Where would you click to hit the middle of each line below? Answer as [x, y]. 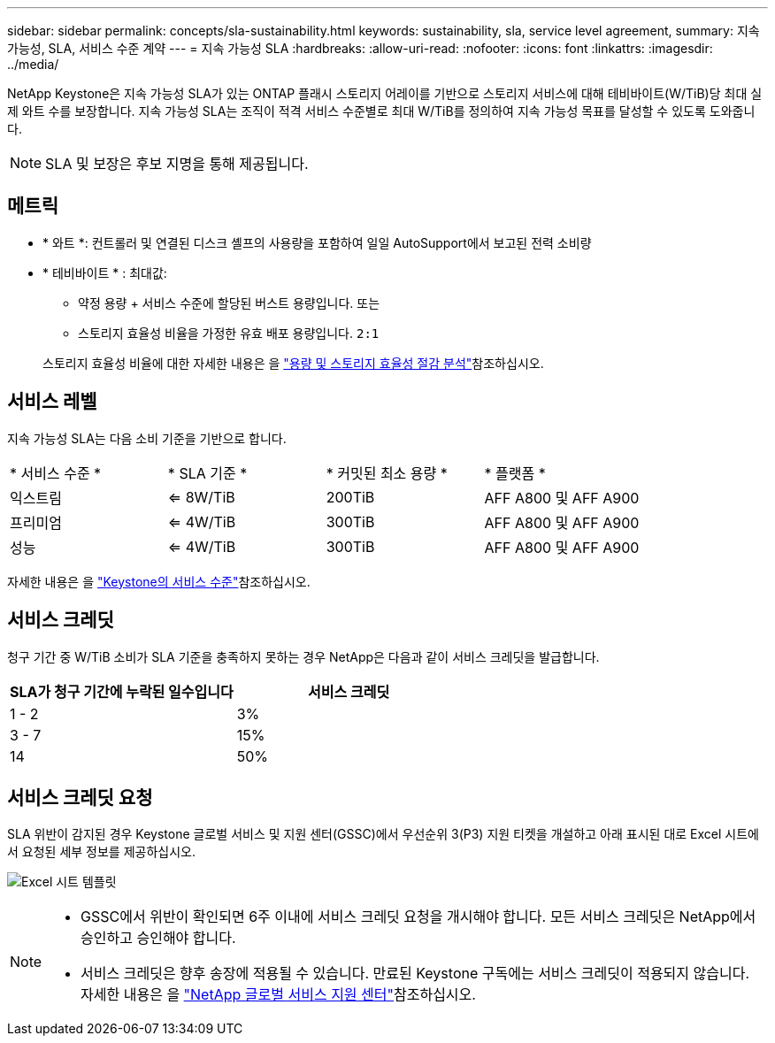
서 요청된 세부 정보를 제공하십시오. [101, 852]
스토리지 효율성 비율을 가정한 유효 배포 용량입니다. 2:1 [229, 333]
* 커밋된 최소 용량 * [387, 473]
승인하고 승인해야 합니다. [158, 938]
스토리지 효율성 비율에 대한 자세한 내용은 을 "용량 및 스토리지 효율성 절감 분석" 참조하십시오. [293, 363]
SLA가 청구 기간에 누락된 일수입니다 [122, 691]
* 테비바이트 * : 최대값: [105, 272]
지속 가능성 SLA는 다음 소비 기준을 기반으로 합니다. [147, 438]
